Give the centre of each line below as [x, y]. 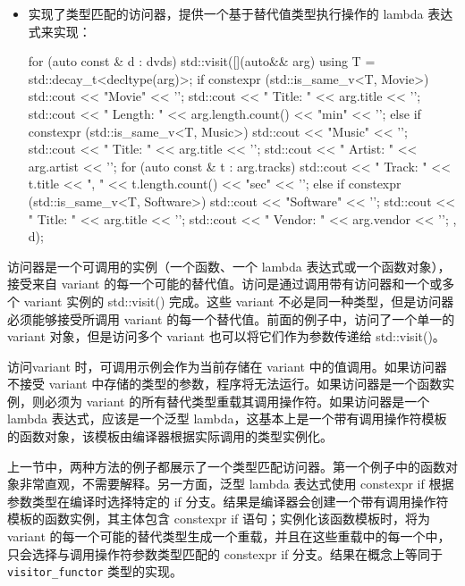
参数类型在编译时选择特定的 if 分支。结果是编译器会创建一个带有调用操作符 [228, 501]
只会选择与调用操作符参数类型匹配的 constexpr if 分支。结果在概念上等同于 [225, 553]
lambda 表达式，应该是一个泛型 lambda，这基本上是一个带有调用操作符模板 [227, 419]
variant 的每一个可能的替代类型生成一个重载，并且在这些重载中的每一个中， [229, 536]
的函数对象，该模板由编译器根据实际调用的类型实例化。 [170, 436]
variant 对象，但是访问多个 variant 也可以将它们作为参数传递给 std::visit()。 [226, 336]
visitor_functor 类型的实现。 [95, 571]
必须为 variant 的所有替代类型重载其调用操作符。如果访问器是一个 [237, 401]
